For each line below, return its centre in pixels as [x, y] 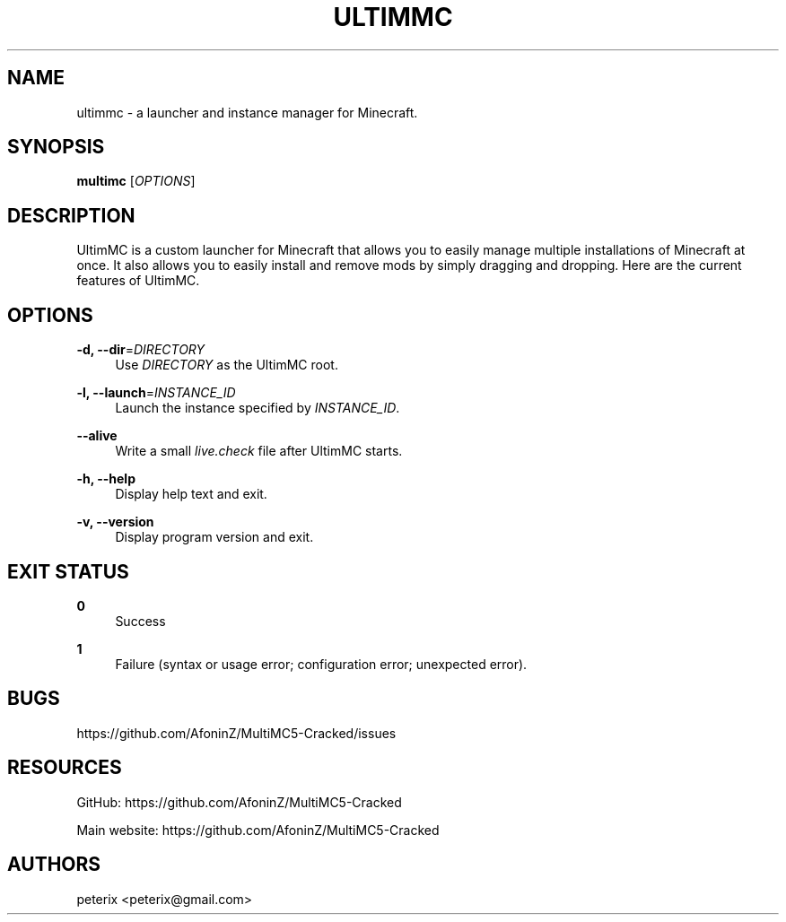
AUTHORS [54, 865]
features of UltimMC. [138, 281]
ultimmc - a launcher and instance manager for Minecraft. [247, 112]
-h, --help [106, 479]
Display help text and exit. [191, 494]
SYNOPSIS [56, 147]
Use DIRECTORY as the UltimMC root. [227, 365]
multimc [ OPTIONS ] [136, 181]
